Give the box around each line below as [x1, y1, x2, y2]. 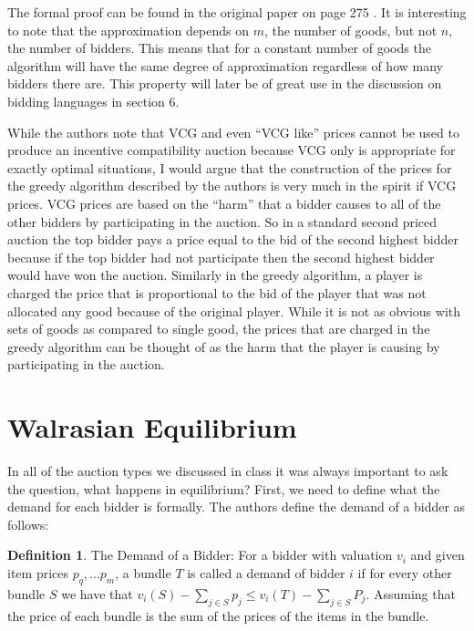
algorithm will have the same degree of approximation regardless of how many [7, 56, 443, 75]
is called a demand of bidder [187, 563, 345, 582]
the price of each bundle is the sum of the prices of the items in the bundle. [7, 605, 429, 625]
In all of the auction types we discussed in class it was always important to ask [7, 461, 448, 480]
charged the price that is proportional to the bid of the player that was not [7, 283, 427, 302]
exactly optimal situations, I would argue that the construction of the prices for [7, 158, 452, 177]
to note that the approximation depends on [7, 20, 249, 39]
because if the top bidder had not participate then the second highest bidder [7, 247, 435, 266]
